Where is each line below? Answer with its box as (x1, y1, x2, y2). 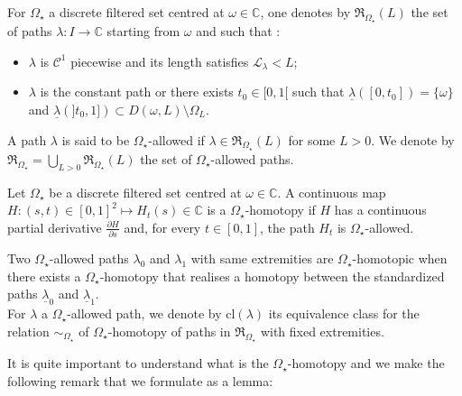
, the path (259, 217, 315, 236)
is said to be (61, 130, 130, 149)
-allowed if (148, 130, 205, 149)
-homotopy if (245, 200, 316, 219)
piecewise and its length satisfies (70, 51, 249, 70)
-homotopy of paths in (107, 321, 231, 340)
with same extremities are (190, 249, 334, 268)
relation (7, 321, 50, 340)
